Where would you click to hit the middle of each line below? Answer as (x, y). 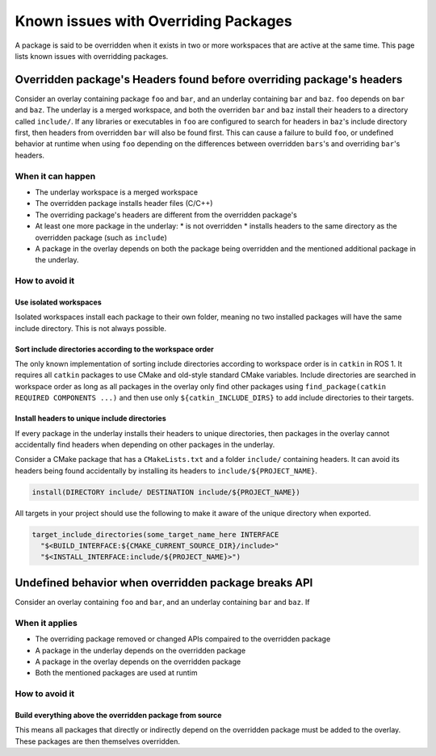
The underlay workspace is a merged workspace (116, 192)
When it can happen (55, 176)
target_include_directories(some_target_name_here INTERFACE (155, 534)
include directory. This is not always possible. (91, 328)
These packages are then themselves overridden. (98, 741)
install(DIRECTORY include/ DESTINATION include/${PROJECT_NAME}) (166, 492)
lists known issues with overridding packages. (92, 56)
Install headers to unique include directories (90, 418)
